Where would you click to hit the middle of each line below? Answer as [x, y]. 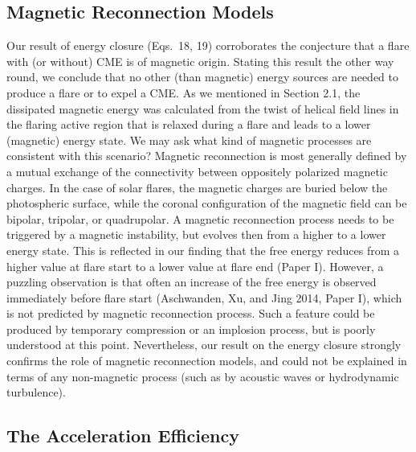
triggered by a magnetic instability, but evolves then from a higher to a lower [196, 234]
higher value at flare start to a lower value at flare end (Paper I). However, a [195, 266]
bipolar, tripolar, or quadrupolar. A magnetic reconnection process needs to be [200, 218]
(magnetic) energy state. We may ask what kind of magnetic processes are [189, 140]
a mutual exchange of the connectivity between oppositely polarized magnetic [197, 171]
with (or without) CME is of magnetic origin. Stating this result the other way [200, 61]
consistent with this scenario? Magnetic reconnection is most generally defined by [207, 156]
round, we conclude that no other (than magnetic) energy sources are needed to [202, 77]
